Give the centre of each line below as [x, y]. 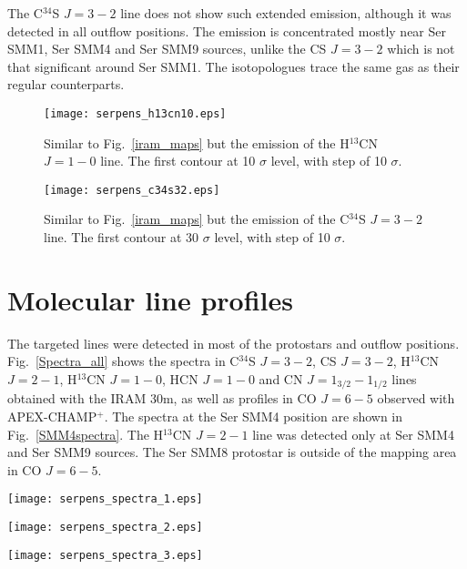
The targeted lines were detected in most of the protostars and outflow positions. [233, 343]
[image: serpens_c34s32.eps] [132, 190]
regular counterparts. [66, 84]
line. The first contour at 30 [122, 237]
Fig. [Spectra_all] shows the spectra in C [123, 361]
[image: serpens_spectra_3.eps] [105, 555]
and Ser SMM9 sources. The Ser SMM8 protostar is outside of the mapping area [232, 452]
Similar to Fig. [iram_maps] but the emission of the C [197, 219]
